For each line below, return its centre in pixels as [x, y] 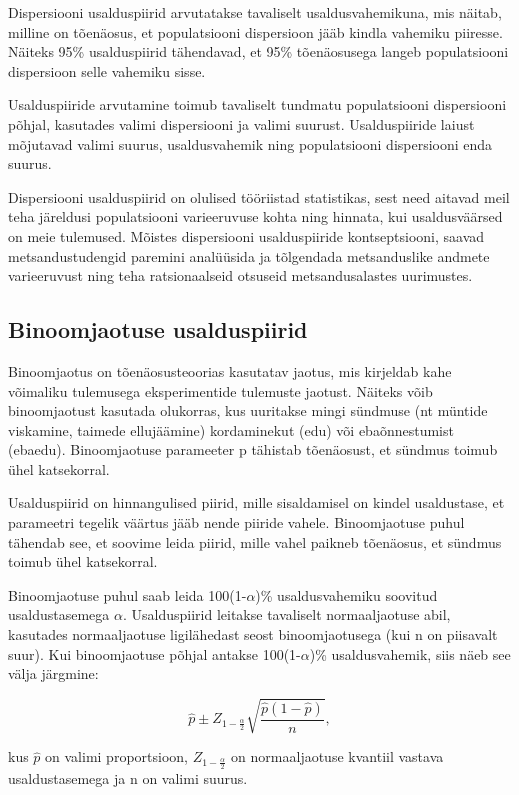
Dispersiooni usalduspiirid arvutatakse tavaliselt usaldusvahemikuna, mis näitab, [255, 12]
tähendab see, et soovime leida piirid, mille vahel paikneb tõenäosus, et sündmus [255, 541]
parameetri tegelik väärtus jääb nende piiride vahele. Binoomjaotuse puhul [236, 522]
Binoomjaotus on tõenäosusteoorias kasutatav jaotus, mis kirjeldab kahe [230, 370]
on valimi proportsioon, [116, 756]
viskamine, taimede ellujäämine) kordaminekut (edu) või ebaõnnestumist [231, 429]
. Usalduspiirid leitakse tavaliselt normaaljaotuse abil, [286, 614]
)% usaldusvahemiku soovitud [346, 594]
